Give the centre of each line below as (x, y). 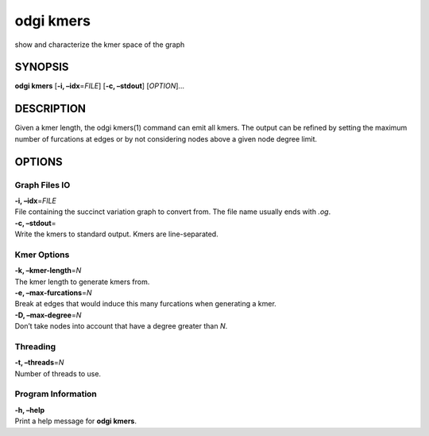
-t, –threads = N (39, 363)
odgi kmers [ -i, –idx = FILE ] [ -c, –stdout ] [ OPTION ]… (100, 86)
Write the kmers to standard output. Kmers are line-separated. (116, 234)
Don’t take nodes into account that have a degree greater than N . (121, 326)
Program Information (56, 394)
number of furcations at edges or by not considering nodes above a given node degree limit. (166, 138)
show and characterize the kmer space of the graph (100, 45)
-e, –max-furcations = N (53, 293)
